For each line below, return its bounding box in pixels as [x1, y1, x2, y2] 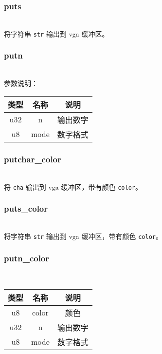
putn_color [4, 252, 50, 264]
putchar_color [4, 153, 61, 165]
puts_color [4, 202, 48, 215]
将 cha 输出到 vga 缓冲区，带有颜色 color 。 [4, 181, 142, 192]
